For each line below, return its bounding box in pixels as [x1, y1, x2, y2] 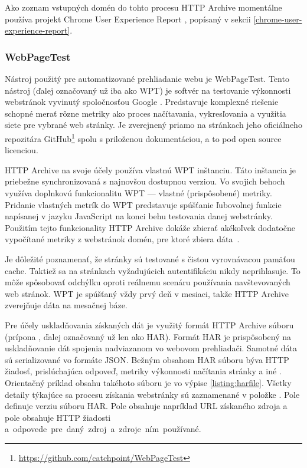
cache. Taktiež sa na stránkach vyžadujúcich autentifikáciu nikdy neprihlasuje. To [5, 264, 301, 276]
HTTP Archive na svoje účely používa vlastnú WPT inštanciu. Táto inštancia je [5, 163, 296, 176]
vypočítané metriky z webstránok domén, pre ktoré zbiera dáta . [5, 233, 240, 245]
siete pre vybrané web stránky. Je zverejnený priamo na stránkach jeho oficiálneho [5, 118, 302, 131]
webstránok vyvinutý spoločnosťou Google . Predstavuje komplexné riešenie [5, 95, 279, 108]
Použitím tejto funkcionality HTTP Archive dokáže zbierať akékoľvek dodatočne [5, 221, 296, 233]
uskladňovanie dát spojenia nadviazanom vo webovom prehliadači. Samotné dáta [5, 342, 297, 354]
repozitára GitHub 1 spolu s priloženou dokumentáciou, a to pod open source [5, 130, 282, 144]
